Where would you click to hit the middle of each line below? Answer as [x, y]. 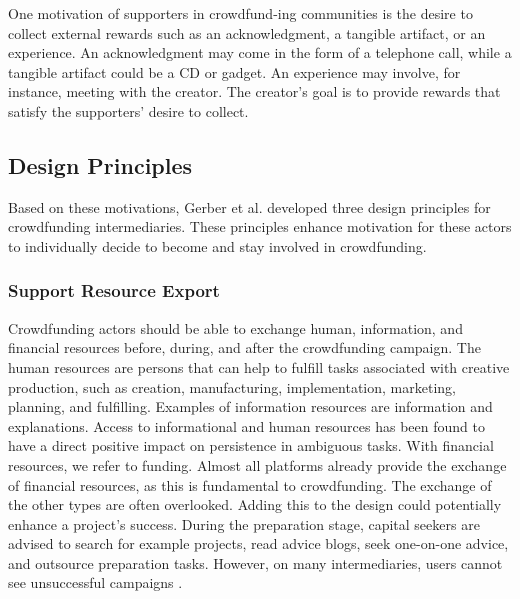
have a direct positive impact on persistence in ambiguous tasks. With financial [251, 445]
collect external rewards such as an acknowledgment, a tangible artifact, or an [247, 32]
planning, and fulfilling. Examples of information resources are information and [250, 406]
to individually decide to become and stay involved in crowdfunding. [217, 245]
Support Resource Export [114, 290]
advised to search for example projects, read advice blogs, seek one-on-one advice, [258, 543]
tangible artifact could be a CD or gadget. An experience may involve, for [234, 71]
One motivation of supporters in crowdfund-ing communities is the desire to [240, 13]
